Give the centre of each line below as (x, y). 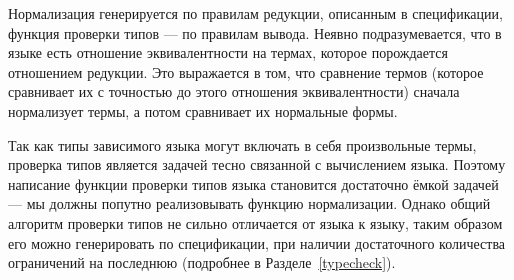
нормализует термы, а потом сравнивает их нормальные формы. (203, 110)
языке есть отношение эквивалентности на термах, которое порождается (228, 52)
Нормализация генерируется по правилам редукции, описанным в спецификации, (255, 13)
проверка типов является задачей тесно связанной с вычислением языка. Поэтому (257, 164)
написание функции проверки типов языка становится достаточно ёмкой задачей (253, 183)
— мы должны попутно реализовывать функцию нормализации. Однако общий (249, 203)
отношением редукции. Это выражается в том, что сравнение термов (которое (246, 71)
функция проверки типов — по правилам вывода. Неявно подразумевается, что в (255, 32)
